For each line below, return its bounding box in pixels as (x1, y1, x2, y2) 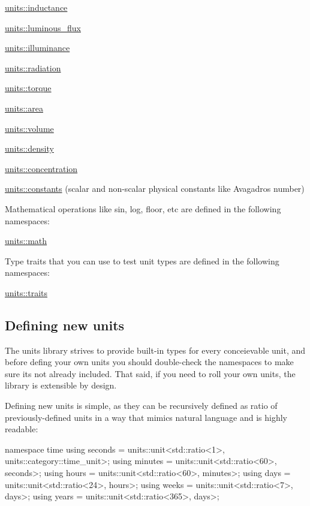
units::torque (5, 82, 52, 94)
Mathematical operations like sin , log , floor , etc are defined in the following (5, 202, 281, 215)
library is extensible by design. (5, 379, 117, 391)
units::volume (5, 122, 54, 134)
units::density (5, 142, 54, 155)
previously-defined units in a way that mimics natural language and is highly (5, 411, 287, 423)
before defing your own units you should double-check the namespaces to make (5, 356, 294, 368)
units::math (5, 234, 47, 247)
